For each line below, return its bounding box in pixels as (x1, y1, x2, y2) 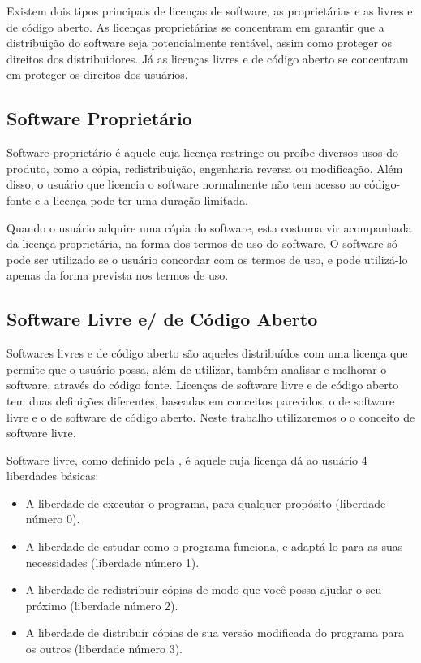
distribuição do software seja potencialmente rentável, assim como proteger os (6, 34, 393, 51)
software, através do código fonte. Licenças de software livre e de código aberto (6, 376, 399, 393)
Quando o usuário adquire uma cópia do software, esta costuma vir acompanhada (6, 219, 412, 236)
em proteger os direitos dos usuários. (6, 66, 188, 83)
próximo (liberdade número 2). (25, 596, 178, 613)
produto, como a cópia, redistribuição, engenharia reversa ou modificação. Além (6, 159, 403, 176)
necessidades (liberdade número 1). (25, 553, 200, 570)
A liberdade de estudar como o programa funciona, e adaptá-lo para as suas (25, 538, 403, 555)
